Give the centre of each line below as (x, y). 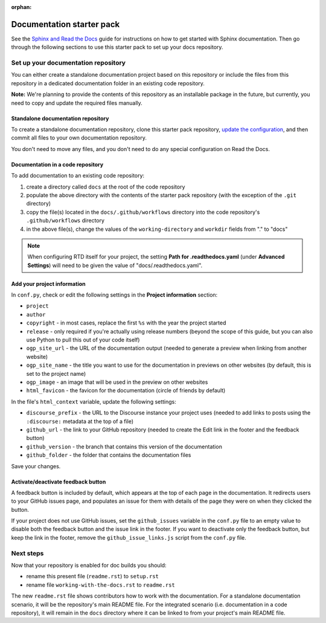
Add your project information (48, 283)
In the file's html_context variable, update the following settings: (94, 401)
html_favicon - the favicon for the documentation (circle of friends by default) (126, 390)
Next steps (27, 553)
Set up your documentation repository (69, 63)
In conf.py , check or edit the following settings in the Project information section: (114, 295)
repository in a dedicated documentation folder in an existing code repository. (108, 83)
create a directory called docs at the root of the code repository (106, 187)
